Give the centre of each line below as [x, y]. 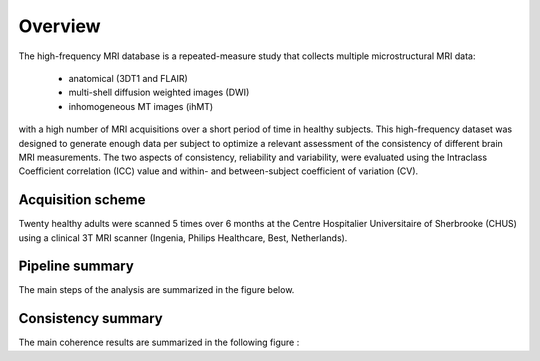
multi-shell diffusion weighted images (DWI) [159, 92]
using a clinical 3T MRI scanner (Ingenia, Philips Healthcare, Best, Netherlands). [183, 237]
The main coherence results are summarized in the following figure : [159, 342]
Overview [59, 26]
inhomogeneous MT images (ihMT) [141, 106]
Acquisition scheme [82, 200]
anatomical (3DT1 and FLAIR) [128, 78]
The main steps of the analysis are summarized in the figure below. [156, 290]
